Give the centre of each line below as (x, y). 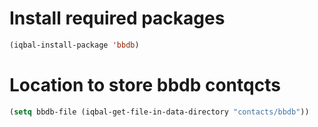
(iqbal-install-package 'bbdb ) (74, 45)
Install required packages (117, 18)
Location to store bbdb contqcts (145, 85)
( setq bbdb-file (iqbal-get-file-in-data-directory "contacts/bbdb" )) (159, 112)
